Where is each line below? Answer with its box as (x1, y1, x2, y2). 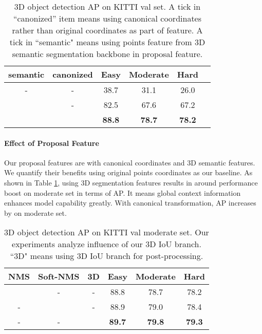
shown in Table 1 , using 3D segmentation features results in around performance (4, 177, 258, 188)
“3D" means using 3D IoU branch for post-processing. (10, 250, 203, 262)
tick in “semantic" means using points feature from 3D (9, 36, 205, 48)
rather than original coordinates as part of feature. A (12, 24, 203, 36)
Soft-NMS (38, 270, 80, 283)
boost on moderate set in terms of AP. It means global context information (4, 187, 241, 198)
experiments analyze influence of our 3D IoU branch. (12, 238, 201, 250)
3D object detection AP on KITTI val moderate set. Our (4, 226, 209, 238)
